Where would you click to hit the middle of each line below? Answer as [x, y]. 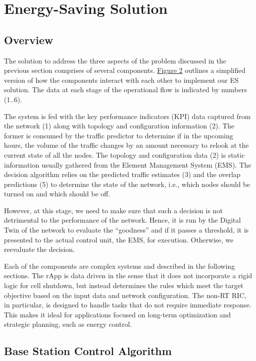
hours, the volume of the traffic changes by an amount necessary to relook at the [127, 145]
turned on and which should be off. [57, 194]
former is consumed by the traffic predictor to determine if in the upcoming [119, 135]
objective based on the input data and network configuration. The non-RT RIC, [125, 295]
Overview [29, 39]
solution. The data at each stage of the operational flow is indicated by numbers [126, 90]
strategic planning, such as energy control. [68, 324]
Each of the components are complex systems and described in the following [120, 266]
